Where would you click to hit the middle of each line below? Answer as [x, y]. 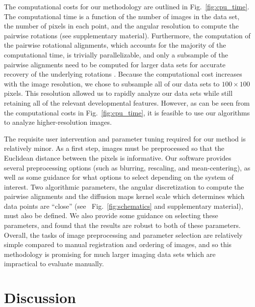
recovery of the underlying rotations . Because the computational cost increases [123, 74]
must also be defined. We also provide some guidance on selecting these [111, 215]
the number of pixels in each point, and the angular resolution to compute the [121, 26]
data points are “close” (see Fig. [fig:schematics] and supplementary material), [124, 206]
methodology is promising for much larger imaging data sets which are [110, 254]
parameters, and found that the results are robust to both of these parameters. [122, 225]
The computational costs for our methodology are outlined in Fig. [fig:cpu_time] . [127, 6]
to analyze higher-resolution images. [58, 122]
